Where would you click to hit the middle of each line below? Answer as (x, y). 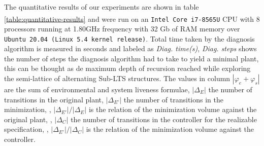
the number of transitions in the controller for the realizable (164, 119)
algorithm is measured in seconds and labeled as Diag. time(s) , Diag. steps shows (130, 48)
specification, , (26, 129)
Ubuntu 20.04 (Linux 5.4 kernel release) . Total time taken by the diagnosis (129, 38)
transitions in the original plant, (54, 99)
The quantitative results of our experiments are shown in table (102, 7)
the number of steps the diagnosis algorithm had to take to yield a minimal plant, (131, 58)
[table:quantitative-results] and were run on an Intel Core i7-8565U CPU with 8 (132, 19)
